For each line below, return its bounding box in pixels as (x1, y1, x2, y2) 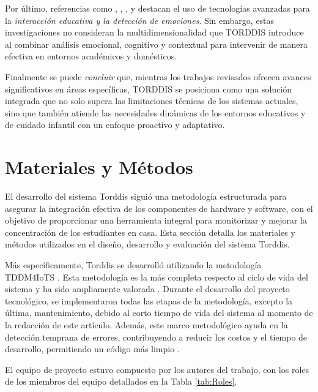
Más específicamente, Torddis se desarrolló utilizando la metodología (5, 258, 262, 271)
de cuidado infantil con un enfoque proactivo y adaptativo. (5, 118, 225, 131)
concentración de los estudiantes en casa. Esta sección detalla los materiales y (5, 225, 295, 238)
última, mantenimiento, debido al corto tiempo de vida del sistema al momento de (5, 306, 313, 319)
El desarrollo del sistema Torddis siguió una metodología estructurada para (5, 190, 287, 203)
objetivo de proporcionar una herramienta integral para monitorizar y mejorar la (5, 214, 307, 227)
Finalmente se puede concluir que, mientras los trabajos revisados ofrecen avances (5, 70, 311, 83)
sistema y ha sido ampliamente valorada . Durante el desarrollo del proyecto (5, 282, 290, 295)
